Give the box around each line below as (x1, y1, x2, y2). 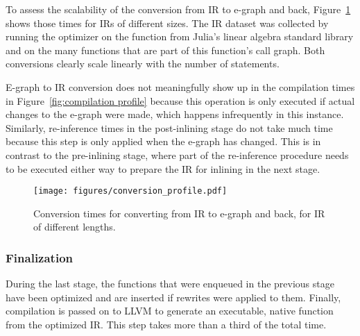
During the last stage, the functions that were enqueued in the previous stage (6, 276, 334, 291)
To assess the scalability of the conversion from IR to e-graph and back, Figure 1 (6, 2, 351, 16)
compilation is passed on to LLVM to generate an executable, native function (6, 303, 334, 318)
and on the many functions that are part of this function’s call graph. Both (6, 42, 325, 57)
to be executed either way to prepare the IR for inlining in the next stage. (6, 161, 320, 176)
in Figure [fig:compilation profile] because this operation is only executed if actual (6, 93, 355, 108)
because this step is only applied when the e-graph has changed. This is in (6, 134, 321, 149)
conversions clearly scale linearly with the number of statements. (6, 56, 280, 71)
